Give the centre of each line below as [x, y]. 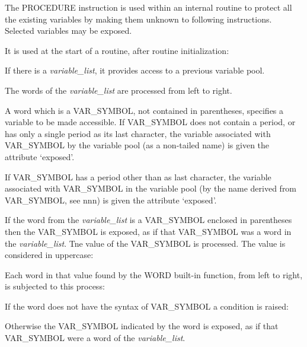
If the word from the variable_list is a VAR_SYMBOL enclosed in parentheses [148, 220]
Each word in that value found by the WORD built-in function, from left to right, [154, 274]
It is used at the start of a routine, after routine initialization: [117, 50]
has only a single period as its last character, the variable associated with [138, 133]
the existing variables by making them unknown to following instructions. [138, 19]
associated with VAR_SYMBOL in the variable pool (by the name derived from [151, 188]
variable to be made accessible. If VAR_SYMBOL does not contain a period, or [150, 122]
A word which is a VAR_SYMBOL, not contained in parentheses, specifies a [144, 110]
